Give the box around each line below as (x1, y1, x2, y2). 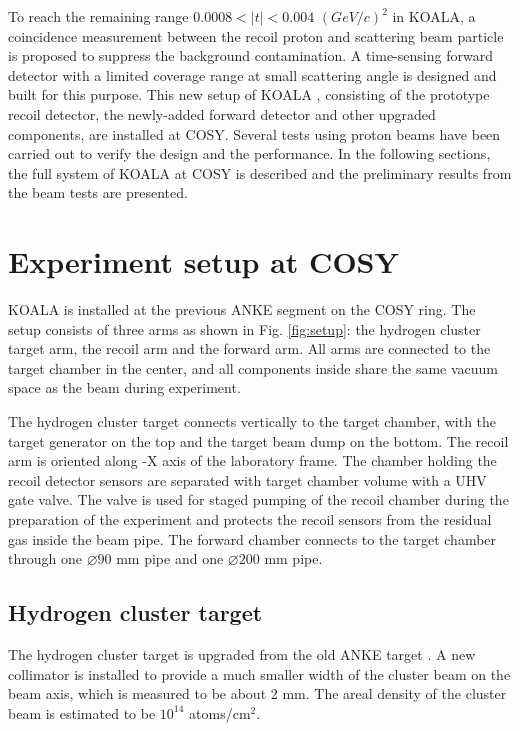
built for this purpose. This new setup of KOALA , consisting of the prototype (8, 84, 490, 105)
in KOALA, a (392, 6, 476, 26)
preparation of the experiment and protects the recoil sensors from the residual (8, 509, 492, 529)
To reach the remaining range (8, 6, 189, 26)
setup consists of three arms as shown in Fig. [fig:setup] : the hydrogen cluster (8, 318, 481, 339)
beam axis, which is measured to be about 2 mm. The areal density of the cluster (8, 683, 507, 704)
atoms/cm (189, 702, 251, 723)
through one (8, 548, 82, 569)
